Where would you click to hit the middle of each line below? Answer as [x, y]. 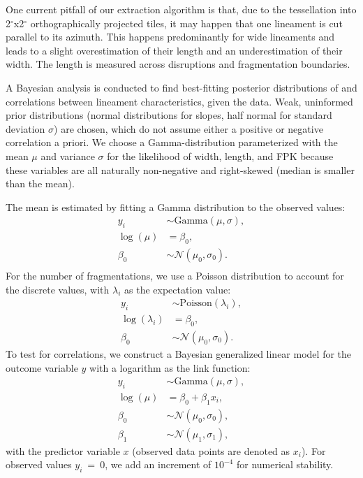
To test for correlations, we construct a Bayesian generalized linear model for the [179, 353]
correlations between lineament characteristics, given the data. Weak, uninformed [179, 101]
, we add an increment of [158, 464]
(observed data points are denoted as [211, 450]
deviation [25, 128]
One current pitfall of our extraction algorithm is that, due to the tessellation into [181, 9]
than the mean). [40, 183]
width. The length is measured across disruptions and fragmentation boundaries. [178, 64]
